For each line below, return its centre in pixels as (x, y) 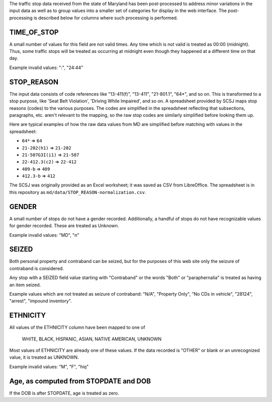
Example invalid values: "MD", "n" (44, 235)
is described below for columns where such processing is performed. (106, 18)
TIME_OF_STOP (34, 32)
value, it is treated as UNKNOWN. (44, 357)
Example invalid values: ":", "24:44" (46, 68)
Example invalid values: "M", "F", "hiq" (49, 366)
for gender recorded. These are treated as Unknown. (64, 226)
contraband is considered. (37, 268)
